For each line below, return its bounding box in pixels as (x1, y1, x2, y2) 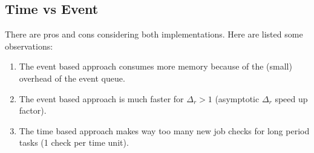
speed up (275, 92, 308, 105)
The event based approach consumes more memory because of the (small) (19, 60, 292, 73)
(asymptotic (215, 92, 260, 105)
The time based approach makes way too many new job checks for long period (19, 124, 310, 137)
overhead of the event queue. (19, 71, 125, 84)
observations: (5, 39, 53, 52)
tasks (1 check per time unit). (19, 136, 129, 149)
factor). (19, 104, 47, 117)
